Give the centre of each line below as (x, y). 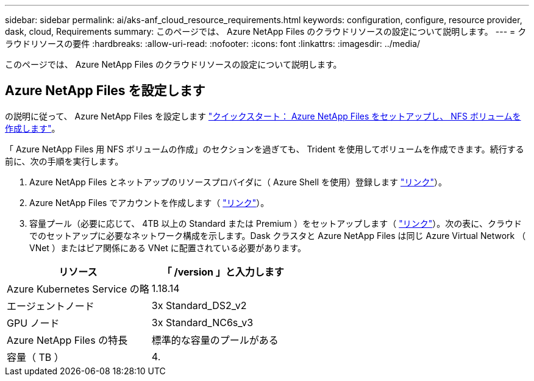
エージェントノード (51, 306)
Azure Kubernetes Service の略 (78, 289)
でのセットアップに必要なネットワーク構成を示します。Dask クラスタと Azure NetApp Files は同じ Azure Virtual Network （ (278, 235)
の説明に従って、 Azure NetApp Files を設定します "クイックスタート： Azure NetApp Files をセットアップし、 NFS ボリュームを (263, 116)
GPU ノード (33, 323)
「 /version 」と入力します (223, 272)
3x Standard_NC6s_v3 (202, 322)
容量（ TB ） (35, 357)
